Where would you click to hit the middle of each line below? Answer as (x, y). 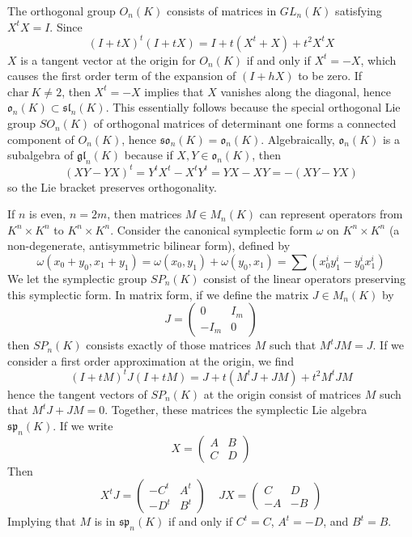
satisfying (359, 11)
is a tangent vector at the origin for (108, 59)
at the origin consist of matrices (282, 393)
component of (41, 139)
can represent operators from (331, 214)
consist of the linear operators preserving (305, 278)
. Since (66, 26)
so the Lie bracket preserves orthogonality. (112, 186)
